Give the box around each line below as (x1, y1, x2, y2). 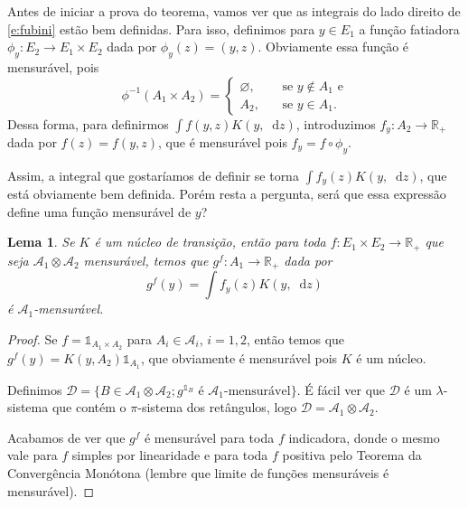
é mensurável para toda (144, 427, 275, 446)
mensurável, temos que (83, 250, 209, 269)
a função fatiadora (359, 19, 460, 38)
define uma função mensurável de (7, 202, 192, 221)
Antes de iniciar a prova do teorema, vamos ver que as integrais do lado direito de (7, 2, 461, 20)
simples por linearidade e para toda (71, 446, 268, 465)
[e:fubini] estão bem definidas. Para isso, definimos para (7, 19, 315, 38)
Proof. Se (7, 329, 58, 348)
